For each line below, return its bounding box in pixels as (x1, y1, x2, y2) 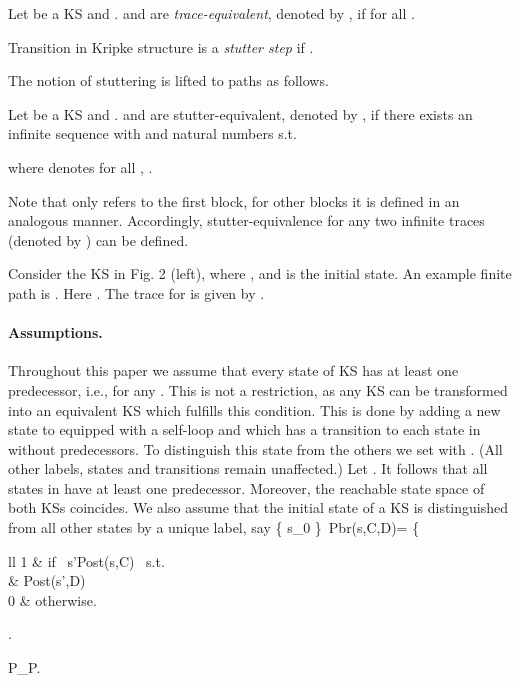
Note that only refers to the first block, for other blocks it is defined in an (8, 190, 460, 211)
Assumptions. (8, 322, 103, 343)
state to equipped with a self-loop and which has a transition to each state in (8, 419, 481, 440)
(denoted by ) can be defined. (8, 229, 189, 250)
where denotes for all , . (8, 156, 153, 177)
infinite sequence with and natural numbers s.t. (8, 123, 297, 144)
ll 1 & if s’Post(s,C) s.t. (8, 550, 165, 571)
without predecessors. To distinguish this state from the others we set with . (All (8, 438, 503, 459)
